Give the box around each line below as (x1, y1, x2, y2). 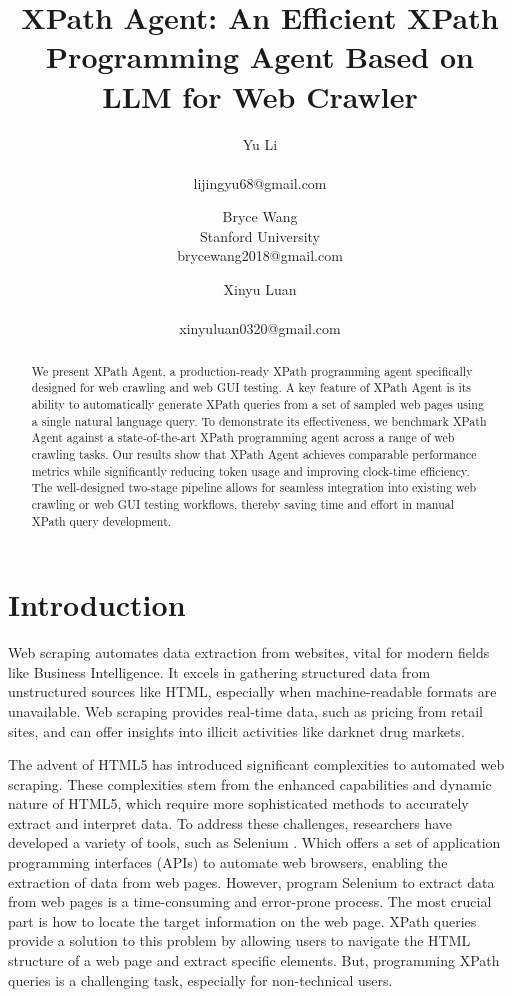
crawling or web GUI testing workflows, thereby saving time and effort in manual (31, 495, 455, 512)
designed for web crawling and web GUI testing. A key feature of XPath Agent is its (31, 379, 472, 396)
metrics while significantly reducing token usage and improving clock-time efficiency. (31, 462, 470, 479)
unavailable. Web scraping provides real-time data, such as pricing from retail (8, 700, 484, 721)
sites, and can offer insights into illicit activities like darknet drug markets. (8, 720, 465, 741)
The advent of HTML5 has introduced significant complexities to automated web (8, 754, 505, 775)
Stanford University (200, 225, 320, 246)
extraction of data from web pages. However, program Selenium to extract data (8, 871, 495, 892)
